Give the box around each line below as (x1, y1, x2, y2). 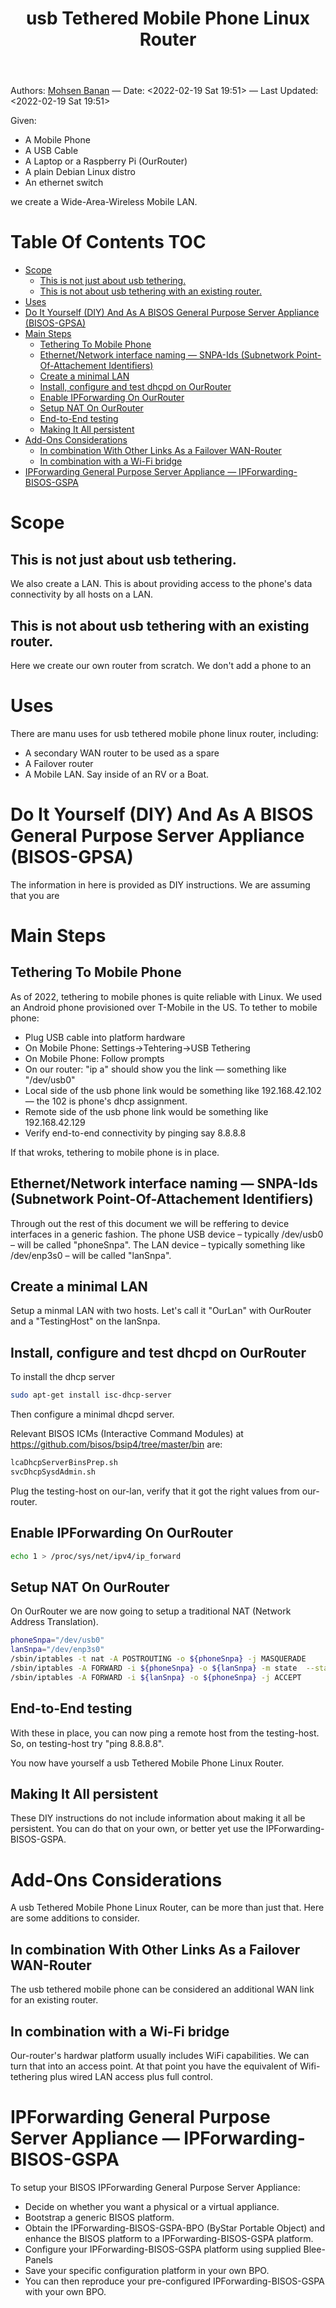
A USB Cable (24, 145, 79, 157)
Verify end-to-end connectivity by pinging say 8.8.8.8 (24, 1127, 247, 1139)
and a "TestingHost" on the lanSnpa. (10, 1315, 161, 1327)
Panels (24, 2253, 53, 2266)
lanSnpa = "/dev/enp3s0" (10, 1645, 105, 1655)
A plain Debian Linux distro (24, 166, 136, 178)
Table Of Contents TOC (10, 231, 207, 254)
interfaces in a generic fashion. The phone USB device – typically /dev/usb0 (10, 1228, 324, 1240)
